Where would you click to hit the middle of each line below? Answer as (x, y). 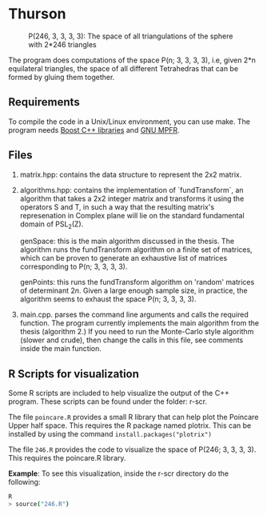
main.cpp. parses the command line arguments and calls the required (134, 315)
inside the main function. (60, 349)
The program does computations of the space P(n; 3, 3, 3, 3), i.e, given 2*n (132, 60)
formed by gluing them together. (62, 77)
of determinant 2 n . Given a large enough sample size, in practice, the (133, 291)
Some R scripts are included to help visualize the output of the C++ (119, 393)
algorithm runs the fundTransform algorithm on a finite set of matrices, (136, 250)
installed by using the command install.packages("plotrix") (110, 434)
